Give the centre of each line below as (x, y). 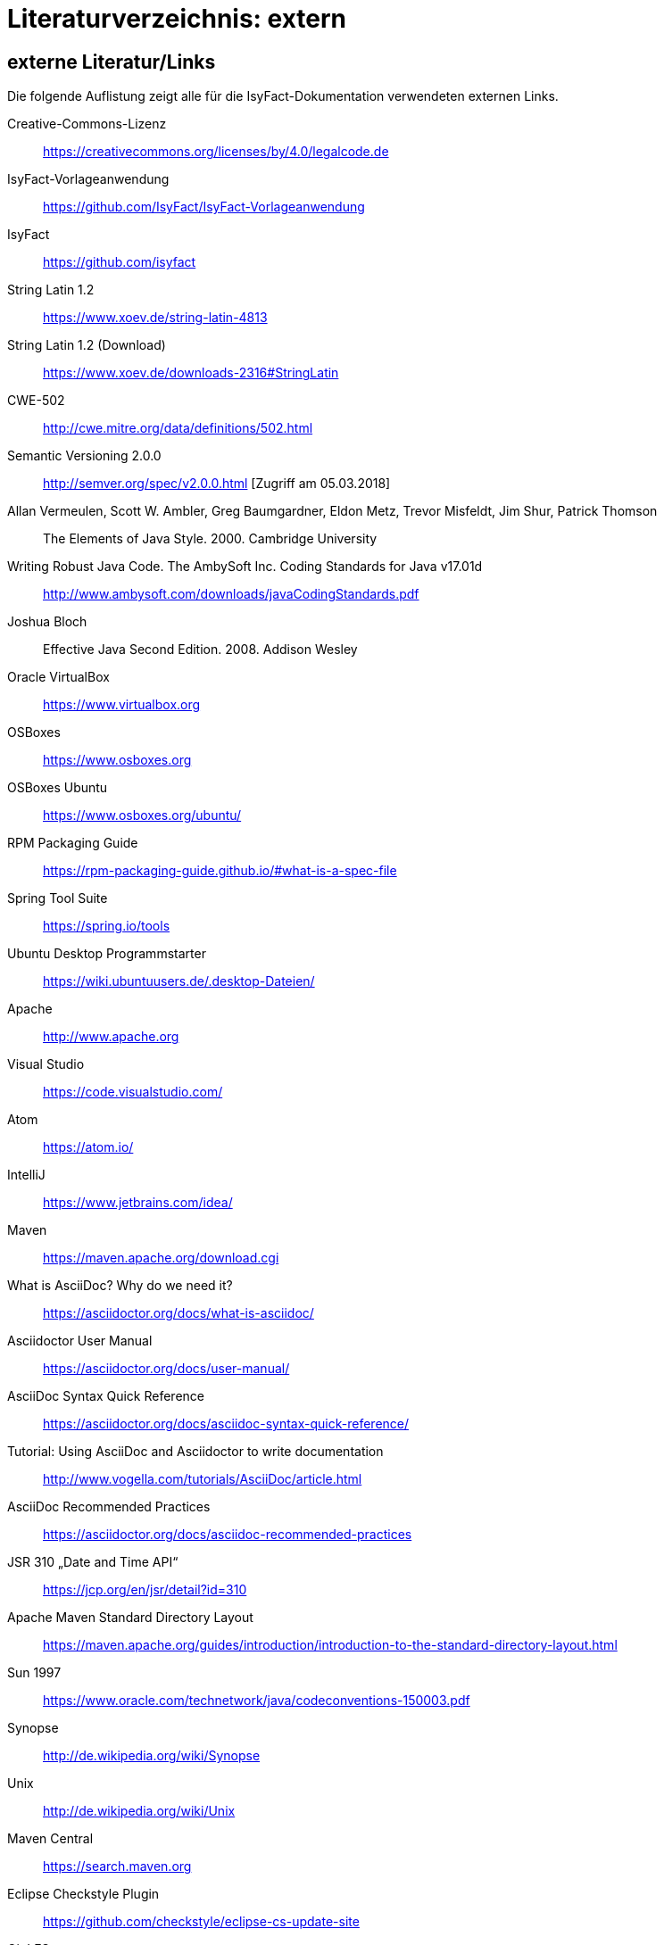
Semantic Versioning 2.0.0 (84, 456)
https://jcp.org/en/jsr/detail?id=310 (145, 1590)
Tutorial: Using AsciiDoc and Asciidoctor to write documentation (195, 1452)
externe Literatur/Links (112, 62)
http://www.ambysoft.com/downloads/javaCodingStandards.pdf (231, 594)
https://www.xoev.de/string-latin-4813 (155, 318)
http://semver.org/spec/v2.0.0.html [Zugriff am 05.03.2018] (217, 484)
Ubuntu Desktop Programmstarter (107, 954)
